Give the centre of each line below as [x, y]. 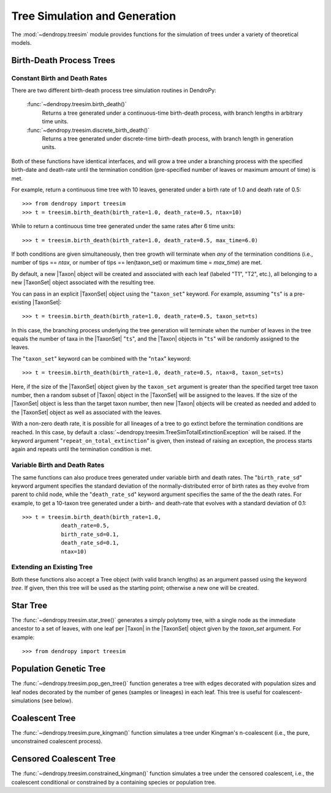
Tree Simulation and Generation [94, 16]
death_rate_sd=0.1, [90, 543]
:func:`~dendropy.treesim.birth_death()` [77, 104]
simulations [26, 700]
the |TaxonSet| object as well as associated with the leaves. [86, 412]
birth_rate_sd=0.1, [90, 534]
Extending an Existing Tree [52, 567]
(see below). [57, 700]
